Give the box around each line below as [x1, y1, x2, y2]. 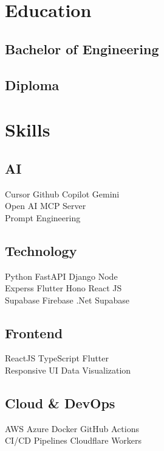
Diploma [5, 75, 60, 94]
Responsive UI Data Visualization [5, 364, 131, 377]
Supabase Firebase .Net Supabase [5, 293, 130, 306]
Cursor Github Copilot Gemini [5, 187, 120, 200]
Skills [5, 117, 50, 142]
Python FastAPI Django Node [5, 269, 118, 282]
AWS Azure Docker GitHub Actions [5, 422, 139, 435]
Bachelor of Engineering [5, 39, 159, 58]
